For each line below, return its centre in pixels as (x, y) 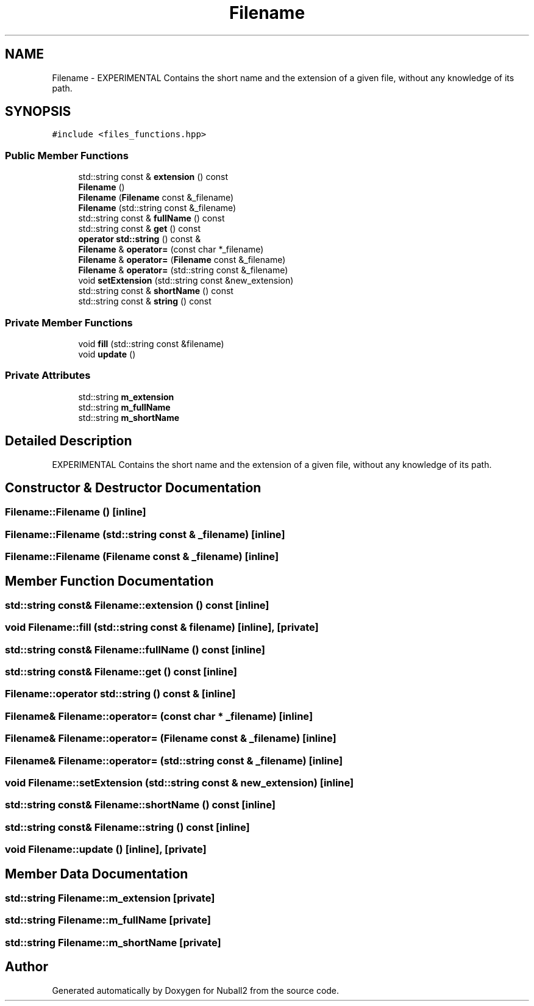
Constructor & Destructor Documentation (133, 487)
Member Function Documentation (109, 581)
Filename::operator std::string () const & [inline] (120, 694)
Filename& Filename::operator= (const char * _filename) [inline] (159, 716)
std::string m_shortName (129, 417)
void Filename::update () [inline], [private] (106, 850)
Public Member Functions (67, 155)
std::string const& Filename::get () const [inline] (121, 672)
